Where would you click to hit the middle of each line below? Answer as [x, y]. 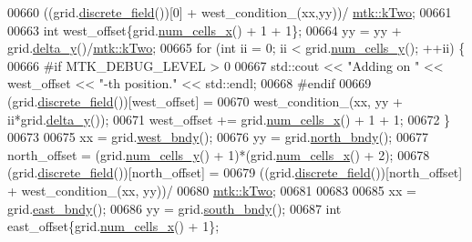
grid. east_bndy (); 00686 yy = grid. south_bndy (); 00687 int [174, 208]
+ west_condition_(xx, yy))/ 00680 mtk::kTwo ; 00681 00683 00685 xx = [212, 190]
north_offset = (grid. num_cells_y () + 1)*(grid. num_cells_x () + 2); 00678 [219, 154]
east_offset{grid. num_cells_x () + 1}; [113, 226]
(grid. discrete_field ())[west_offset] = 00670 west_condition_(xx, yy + [205, 101]
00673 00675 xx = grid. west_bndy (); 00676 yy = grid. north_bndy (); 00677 [218, 137]
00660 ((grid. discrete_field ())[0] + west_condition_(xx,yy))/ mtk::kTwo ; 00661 [230, 12]
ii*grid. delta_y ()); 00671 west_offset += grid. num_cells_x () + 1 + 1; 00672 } [229, 119]
